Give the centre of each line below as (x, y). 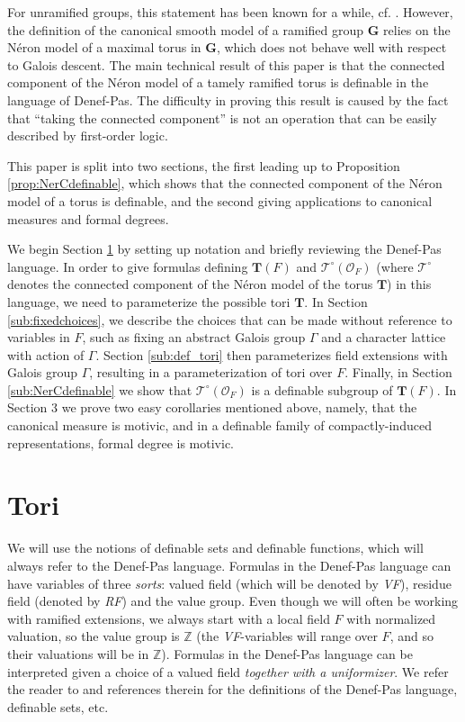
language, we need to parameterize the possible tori (149, 301)
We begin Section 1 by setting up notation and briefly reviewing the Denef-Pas (224, 249)
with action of (46, 354)
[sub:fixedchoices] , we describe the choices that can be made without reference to (230, 319)
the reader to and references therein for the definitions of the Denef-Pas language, (232, 689)
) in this (409, 284)
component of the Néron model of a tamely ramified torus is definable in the (218, 82)
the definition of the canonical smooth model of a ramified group (186, 29)
